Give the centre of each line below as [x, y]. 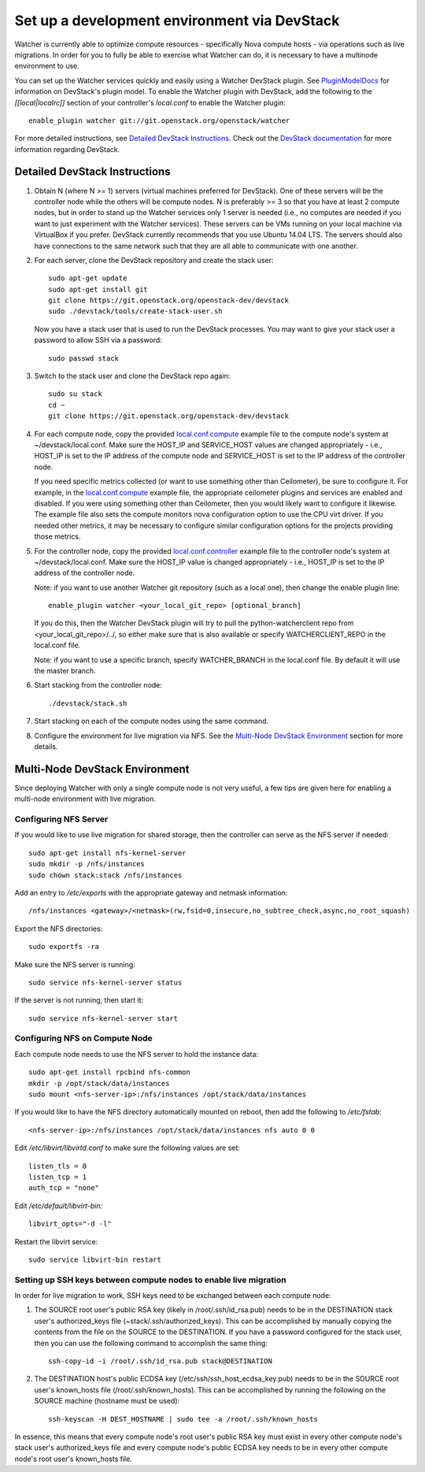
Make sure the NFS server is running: [75, 964]
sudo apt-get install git [98, 289]
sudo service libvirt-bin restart [95, 1259]
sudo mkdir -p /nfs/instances [87, 864]
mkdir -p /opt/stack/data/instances [99, 1083]
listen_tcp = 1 [58, 1177]
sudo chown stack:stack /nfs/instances [105, 875]
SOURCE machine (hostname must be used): [107, 1401]
